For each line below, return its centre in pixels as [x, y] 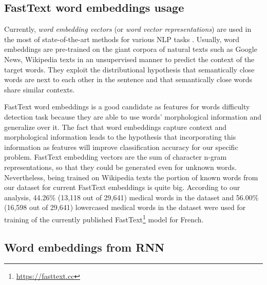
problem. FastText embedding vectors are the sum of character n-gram [116, 157]
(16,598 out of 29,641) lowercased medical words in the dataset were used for [125, 207]
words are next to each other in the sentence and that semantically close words [128, 79]
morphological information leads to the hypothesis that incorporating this [120, 137]
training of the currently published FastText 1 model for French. [104, 218]
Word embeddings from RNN [84, 247]
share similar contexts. [40, 89]
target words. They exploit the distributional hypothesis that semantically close [129, 69]
